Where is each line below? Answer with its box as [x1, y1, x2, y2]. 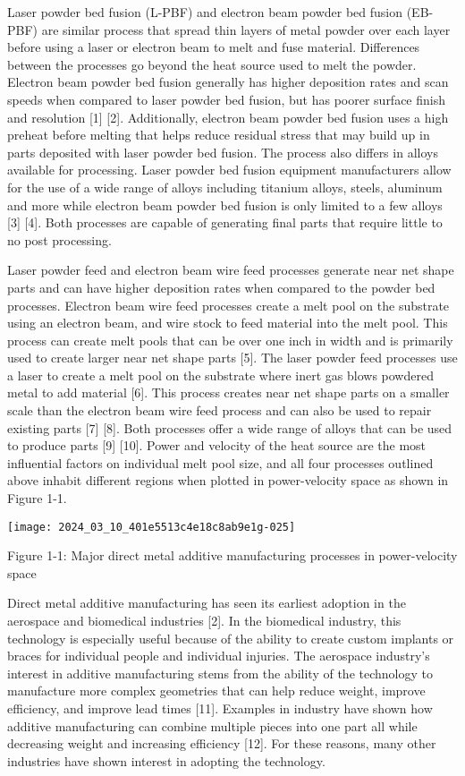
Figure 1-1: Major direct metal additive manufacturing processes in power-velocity [7, 546, 458, 565]
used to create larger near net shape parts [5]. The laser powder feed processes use [7, 348, 458, 367]
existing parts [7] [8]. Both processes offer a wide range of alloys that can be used [7, 418, 452, 437]
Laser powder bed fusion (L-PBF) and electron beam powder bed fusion [7, 3, 402, 21]
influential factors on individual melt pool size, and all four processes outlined [7, 453, 434, 472]
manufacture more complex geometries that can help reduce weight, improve [7, 681, 426, 700]
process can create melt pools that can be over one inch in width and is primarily [7, 330, 453, 349]
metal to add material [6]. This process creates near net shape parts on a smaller [7, 383, 450, 402]
